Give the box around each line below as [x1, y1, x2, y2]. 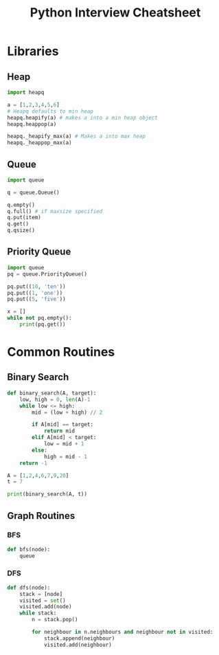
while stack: [19, 610, 57, 617]
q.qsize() [7, 227, 36, 234]
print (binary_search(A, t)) [7, 491, 88, 498]
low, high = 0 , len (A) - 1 [19, 396, 91, 403]
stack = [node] [19, 590, 63, 597]
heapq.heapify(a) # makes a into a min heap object [7, 114, 158, 121]
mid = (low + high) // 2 [32, 409, 103, 416]
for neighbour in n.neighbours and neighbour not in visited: [32, 629, 214, 636]
